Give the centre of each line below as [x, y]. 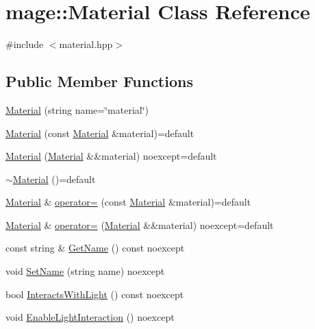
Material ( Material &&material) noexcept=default [111, 156]
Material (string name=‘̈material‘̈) [77, 109]
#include [25, 44]
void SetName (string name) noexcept [85, 271]
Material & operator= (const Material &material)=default [128, 202]
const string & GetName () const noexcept [95, 248]
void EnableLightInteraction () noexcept [90, 317]
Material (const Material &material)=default [100, 133]
